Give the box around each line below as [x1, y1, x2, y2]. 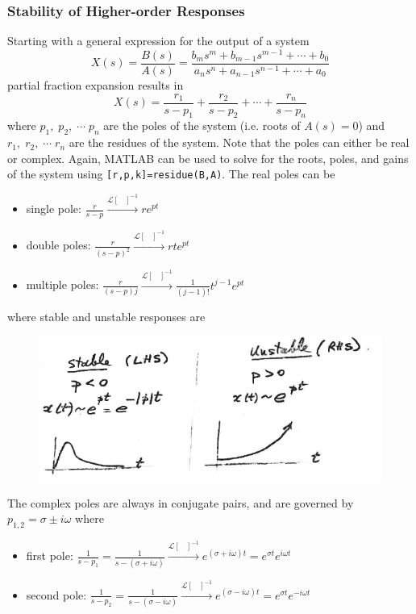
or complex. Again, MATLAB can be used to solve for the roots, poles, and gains [7, 149, 409, 166]
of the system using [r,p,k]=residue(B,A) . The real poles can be [7, 165, 335, 182]
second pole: [26, 586, 87, 603]
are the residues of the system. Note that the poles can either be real [69, 134, 410, 151]
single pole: [26, 200, 81, 217]
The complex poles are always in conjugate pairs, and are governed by [7, 494, 354, 511]
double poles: [26, 236, 91, 253]
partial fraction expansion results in [7, 76, 184, 93]
